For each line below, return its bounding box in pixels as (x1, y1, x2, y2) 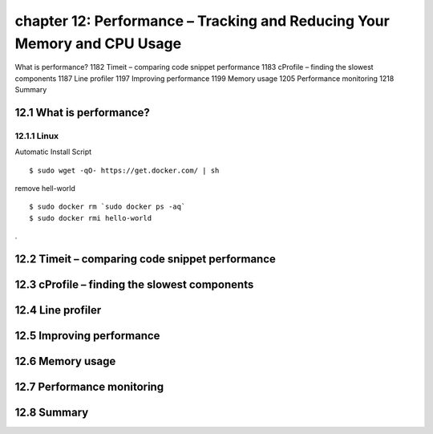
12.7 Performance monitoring (14, 380, 164, 394)
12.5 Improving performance (14, 329, 160, 343)
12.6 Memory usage (14, 355, 116, 368)
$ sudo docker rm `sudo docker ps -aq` (29, 202, 186, 212)
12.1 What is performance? (14, 105, 150, 120)
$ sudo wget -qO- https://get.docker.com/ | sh (29, 165, 220, 175)
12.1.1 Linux (14, 130, 59, 141)
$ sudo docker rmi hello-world (29, 213, 152, 222)
